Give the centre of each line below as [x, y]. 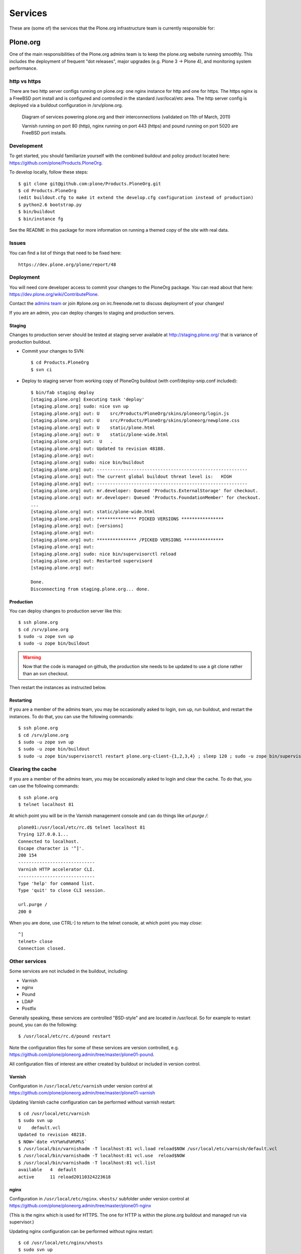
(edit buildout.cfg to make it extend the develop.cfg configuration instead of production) [136, 198]
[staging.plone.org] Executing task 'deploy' [88, 399]
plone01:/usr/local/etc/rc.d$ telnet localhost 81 [82, 827]
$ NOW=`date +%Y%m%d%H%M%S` [53, 1142]
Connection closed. [42, 949]
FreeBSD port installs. [44, 133]
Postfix [29, 1009]
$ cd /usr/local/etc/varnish [54, 1114]
